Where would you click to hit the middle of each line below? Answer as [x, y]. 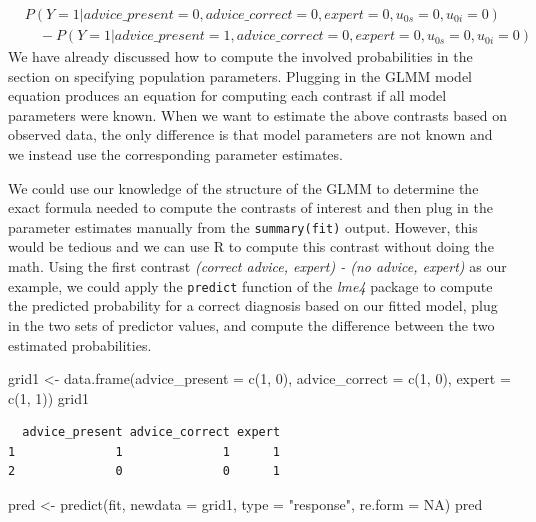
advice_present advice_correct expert [151, 432]
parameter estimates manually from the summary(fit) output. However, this [243, 226]
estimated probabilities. [80, 344]
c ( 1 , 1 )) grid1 [48, 397]
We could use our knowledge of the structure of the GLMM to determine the [243, 187]
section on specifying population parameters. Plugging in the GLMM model [240, 75]
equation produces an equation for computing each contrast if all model [227, 95]
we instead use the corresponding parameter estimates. [175, 154]
